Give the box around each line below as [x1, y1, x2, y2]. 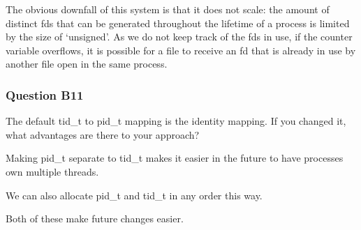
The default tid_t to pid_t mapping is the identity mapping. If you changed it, [6, 114, 346, 128]
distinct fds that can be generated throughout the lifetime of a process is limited [6, 15, 350, 30]
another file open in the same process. [6, 56, 168, 71]
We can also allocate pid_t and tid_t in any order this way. [6, 187, 263, 202]
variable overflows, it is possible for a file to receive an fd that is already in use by [6, 43, 356, 57]
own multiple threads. [6, 164, 99, 178]
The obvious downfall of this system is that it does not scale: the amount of [6, 2, 330, 16]
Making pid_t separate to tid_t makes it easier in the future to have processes [6, 151, 344, 165]
